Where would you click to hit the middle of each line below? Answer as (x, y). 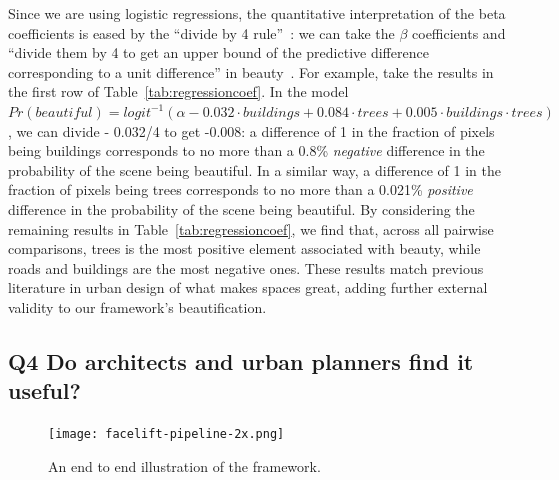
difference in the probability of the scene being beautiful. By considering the (241, 208)
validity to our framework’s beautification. (137, 306)
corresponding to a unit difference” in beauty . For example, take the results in (251, 71)
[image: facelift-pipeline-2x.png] (166, 434)
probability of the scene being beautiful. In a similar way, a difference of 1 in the (255, 169)
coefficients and (459, 32)
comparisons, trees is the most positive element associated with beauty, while (244, 248)
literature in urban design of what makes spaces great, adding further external (248, 287)
